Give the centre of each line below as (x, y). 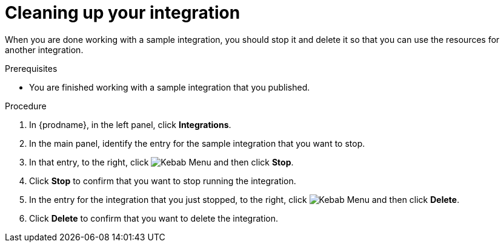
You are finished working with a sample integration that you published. (170, 87)
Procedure (26, 106)
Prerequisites (31, 68)
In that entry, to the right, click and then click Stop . (161, 162)
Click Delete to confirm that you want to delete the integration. (154, 218)
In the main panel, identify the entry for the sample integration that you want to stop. (197, 143)
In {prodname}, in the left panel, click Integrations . (130, 124)
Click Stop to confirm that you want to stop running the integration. (163, 181)
